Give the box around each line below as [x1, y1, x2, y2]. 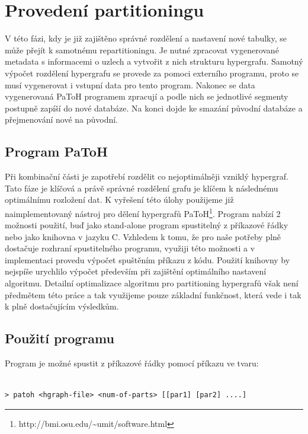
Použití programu [5, 329, 114, 347]
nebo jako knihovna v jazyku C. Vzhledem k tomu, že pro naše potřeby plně [5, 230, 281, 242]
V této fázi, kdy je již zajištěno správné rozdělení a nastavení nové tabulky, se [5, 32, 287, 44]
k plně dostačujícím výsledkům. [5, 300, 119, 312]
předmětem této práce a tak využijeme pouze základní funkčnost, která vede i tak [5, 288, 301, 301]
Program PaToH [5, 142, 108, 161]
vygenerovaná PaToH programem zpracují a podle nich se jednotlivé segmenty [5, 90, 288, 103]
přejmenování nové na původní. [5, 113, 118, 126]
